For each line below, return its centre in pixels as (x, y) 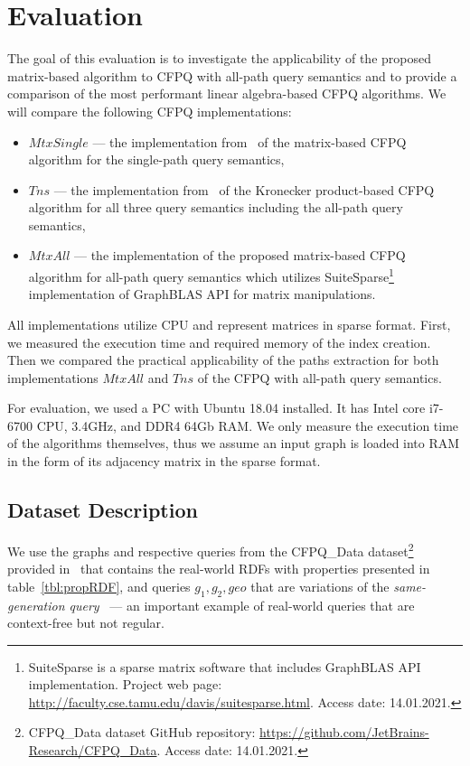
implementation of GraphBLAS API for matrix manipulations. (202, 294)
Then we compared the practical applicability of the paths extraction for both (223, 360)
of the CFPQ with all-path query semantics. (320, 377)
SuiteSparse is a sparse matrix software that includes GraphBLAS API (225, 666)
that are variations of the (320, 586)
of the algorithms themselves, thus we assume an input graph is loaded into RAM (234, 443)
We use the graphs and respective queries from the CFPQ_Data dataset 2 (211, 549)
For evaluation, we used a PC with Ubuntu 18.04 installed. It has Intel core (216, 408)
